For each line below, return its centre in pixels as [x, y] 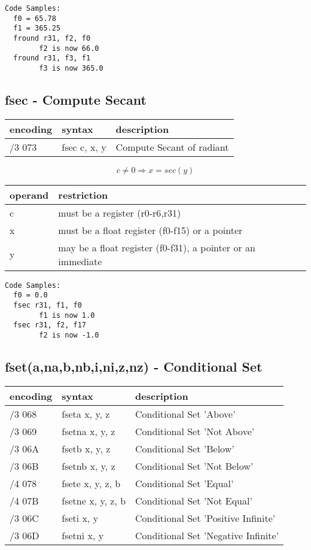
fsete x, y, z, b [91, 483]
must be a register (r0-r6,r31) [120, 212]
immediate [80, 261]
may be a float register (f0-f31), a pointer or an [157, 247]
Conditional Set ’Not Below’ [194, 466]
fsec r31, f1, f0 [48, 306]
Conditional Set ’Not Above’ [195, 431]
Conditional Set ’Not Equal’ [194, 500]
